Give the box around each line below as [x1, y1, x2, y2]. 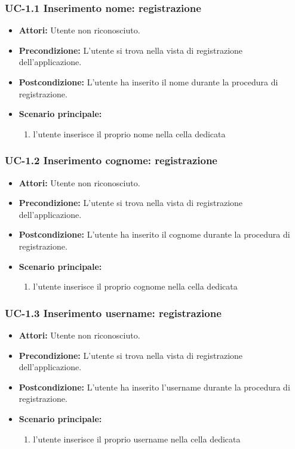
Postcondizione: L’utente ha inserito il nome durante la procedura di [19, 76, 278, 88]
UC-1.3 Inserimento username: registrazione [5, 305, 222, 320]
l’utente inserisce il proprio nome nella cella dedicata [33, 127, 226, 140]
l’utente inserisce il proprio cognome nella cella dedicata [33, 280, 238, 293]
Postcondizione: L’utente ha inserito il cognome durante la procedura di [19, 228, 290, 241]
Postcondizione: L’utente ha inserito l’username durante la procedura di [19, 380, 290, 393]
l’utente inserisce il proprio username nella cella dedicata [33, 432, 241, 445]
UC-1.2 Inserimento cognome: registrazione [5, 153, 217, 168]
